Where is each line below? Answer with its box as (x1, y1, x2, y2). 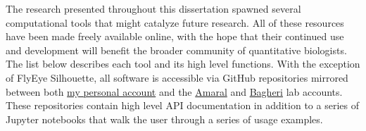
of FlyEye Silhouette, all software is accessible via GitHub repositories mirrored (6, 70, 348, 85)
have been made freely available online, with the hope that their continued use (6, 29, 344, 44)
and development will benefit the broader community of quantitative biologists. (6, 42, 347, 57)
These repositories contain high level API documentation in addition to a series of (6, 98, 359, 113)
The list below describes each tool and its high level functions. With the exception (6, 56, 360, 71)
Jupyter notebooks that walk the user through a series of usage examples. (6, 111, 323, 126)
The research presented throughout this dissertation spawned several (6, 1, 301, 15)
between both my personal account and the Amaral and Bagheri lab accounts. (6, 84, 343, 99)
